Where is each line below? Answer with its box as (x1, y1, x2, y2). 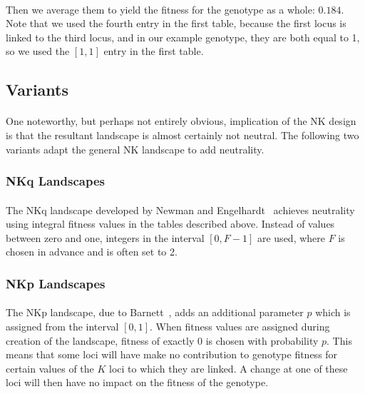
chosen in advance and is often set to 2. (6, 244, 178, 259)
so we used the (6, 44, 70, 59)
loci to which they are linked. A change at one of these (108, 360, 348, 375)
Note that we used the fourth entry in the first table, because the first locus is (6, 16, 346, 31)
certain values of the (6, 360, 94, 375)
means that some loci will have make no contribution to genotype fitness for (6, 347, 338, 362)
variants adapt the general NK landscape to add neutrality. (6, 141, 264, 156)
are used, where (257, 230, 326, 245)
